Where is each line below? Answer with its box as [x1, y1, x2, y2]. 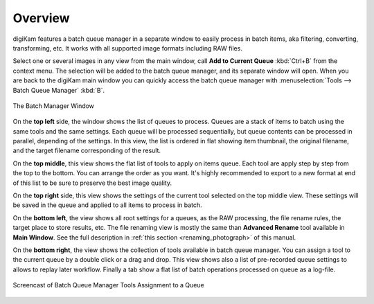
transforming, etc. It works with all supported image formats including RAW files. [12, 44, 242, 52]
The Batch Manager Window [12, 101, 95, 110]
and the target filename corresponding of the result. [12, 146, 161, 155]
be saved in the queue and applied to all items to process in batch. [12, 201, 202, 209]
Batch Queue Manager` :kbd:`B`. [12, 86, 105, 94]
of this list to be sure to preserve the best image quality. [12, 179, 172, 187]
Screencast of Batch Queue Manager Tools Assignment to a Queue [12, 281, 204, 289]
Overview [12, 10, 70, 26]
